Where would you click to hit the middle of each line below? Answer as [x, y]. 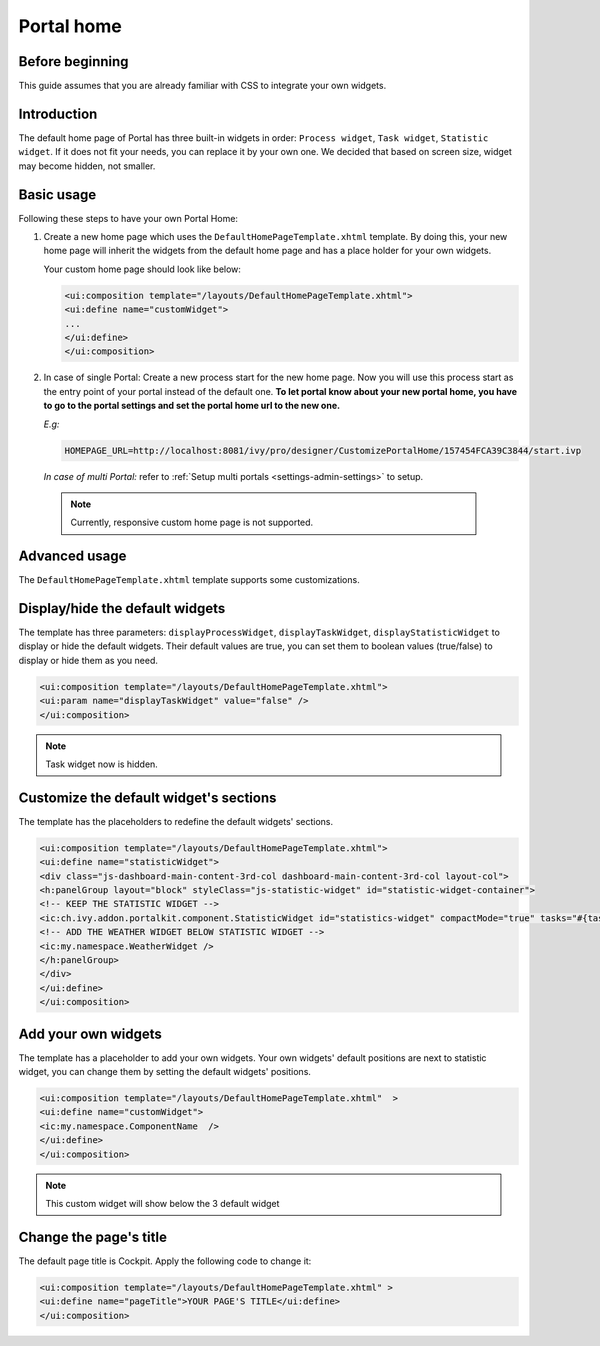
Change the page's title [92, 1236]
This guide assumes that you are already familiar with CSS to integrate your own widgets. [202, 86]
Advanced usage [72, 556]
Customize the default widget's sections [147, 797]
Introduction [58, 113]
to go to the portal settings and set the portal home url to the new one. [191, 406]
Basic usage [57, 194]
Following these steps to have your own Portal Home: [128, 218]
